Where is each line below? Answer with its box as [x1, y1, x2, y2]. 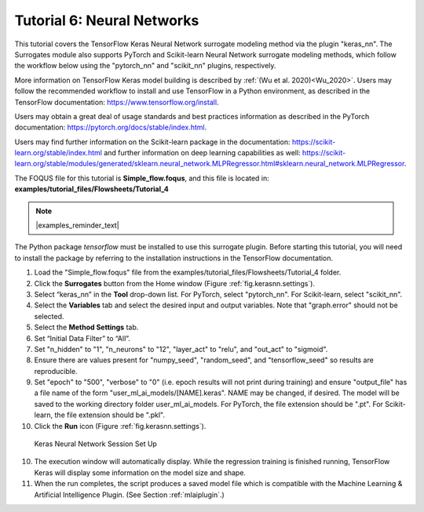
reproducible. [34, 366, 78, 376]
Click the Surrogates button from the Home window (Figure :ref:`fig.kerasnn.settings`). [34, 278, 316, 288]
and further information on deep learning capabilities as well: [103, 148, 302, 158]
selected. [34, 311, 64, 321]
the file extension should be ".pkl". [54, 410, 165, 419]
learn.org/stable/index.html [14, 148, 102, 158]
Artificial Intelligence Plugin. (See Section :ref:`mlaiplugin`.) [34, 490, 225, 499]
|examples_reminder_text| [35, 220, 119, 231]
